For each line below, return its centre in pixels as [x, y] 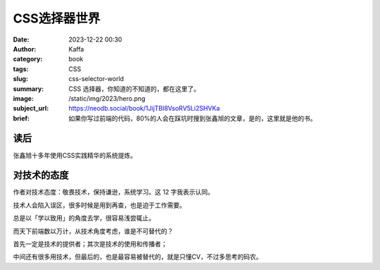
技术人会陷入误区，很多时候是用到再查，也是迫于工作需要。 [99, 205]
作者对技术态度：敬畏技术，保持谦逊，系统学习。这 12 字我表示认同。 [114, 192]
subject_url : [31, 109]
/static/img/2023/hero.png [107, 98]
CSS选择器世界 [57, 18]
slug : [20, 79]
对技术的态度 [41, 175]
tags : [21, 69]
